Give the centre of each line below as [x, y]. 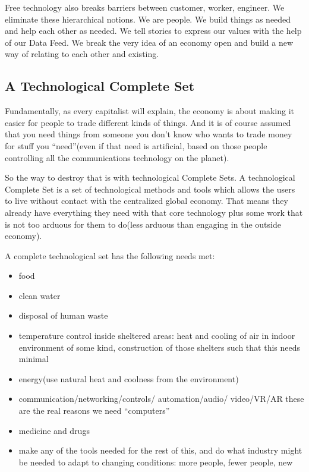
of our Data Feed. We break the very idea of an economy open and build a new [149, 42]
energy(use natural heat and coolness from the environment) [129, 378]
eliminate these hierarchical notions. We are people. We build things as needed [148, 19]
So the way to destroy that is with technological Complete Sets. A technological [150, 177]
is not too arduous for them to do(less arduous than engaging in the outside [143, 224]
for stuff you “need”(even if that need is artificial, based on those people [136, 145]
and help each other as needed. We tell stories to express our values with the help [153, 31]
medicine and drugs [54, 430]
